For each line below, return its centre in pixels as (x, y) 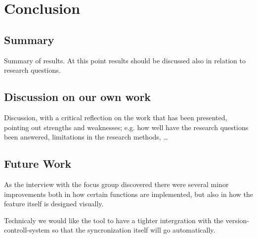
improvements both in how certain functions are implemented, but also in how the (128, 194)
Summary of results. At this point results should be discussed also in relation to (125, 60)
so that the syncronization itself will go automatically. (134, 230)
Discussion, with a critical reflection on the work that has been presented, (116, 117)
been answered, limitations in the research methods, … (86, 137)
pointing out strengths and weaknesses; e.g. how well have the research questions (126, 127)
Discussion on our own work (78, 97)
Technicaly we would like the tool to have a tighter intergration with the (114, 220)
